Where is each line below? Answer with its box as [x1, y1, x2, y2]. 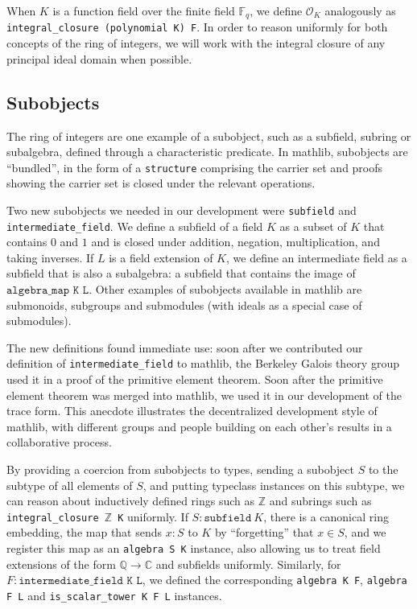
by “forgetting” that [214, 524, 314, 541]
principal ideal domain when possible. [6, 50, 192, 67]
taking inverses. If [6, 249, 94, 265]
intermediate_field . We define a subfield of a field [6, 217, 263, 234]
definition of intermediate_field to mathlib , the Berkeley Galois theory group [6, 355, 399, 372]
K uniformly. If [118, 508, 188, 525]
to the [368, 461, 398, 478]
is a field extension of [109, 249, 213, 265]
